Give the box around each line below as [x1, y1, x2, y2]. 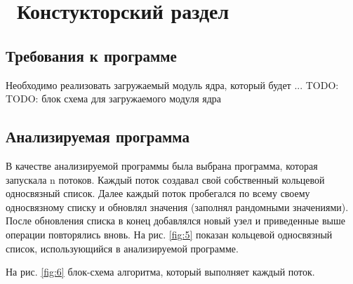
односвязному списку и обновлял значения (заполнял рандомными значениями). [6, 199, 349, 214]
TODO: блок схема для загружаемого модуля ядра [6, 91, 222, 106]
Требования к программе [6, 44, 177, 66]
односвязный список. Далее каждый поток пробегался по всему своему [6, 186, 310, 201]
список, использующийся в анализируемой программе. [6, 241, 239, 255]
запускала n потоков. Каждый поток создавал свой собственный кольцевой [6, 172, 325, 187]
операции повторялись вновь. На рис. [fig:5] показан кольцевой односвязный [6, 226, 333, 241]
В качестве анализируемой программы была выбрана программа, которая [6, 158, 318, 173]
